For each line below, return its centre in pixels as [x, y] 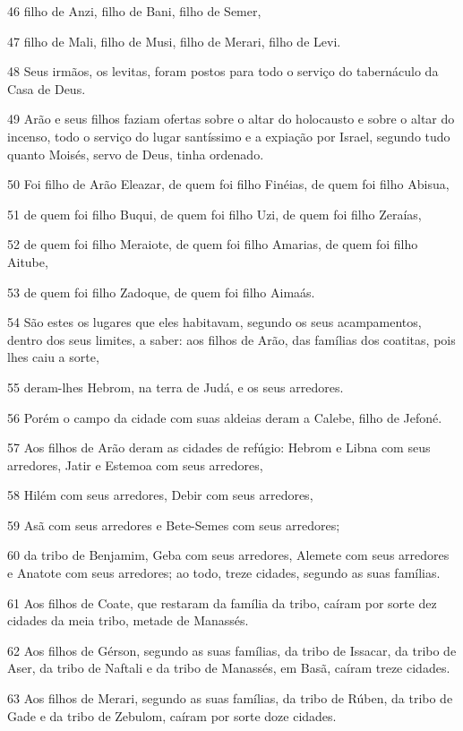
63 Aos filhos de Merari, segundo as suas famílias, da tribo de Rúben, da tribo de [230, 698]
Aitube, [28, 261]
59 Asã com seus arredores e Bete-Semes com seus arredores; [174, 525]
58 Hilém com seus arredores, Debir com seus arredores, [160, 495]
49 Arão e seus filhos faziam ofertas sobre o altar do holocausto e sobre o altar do [231, 119]
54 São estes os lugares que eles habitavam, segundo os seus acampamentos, [214, 322]
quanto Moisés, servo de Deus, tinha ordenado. [136, 154]
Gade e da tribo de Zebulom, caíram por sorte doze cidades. [172, 715]
